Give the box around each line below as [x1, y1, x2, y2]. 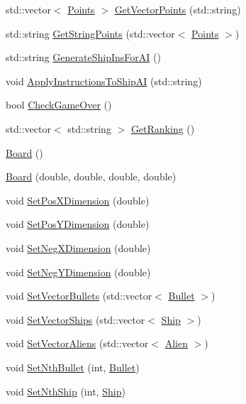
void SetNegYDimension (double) [6, 264, 151, 279]
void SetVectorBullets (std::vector [6, 288, 152, 303]
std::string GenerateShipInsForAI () [6, 50, 161, 65]
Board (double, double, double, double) [6, 169, 177, 184]
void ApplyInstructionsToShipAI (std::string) [6, 73, 202, 88]
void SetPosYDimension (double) [6, 217, 150, 231]
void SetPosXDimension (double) [6, 192, 150, 207]
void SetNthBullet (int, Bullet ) [6, 359, 140, 374]
